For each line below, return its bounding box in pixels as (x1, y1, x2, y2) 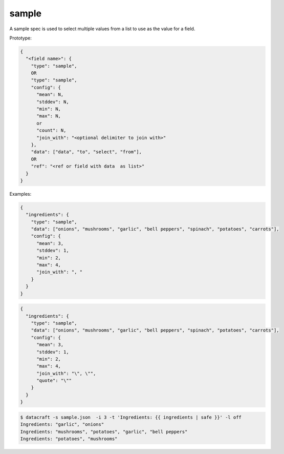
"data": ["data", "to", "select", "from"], (31, 149, 142, 155)
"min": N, (36, 106, 61, 112)
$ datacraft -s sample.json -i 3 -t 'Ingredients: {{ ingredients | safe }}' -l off (20, 414, 242, 420)
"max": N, (36, 113, 61, 119)
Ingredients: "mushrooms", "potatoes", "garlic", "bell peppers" (20, 428, 188, 435)
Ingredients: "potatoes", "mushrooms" (20, 436, 118, 442)
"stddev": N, (36, 99, 69, 105)
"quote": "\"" (36, 378, 72, 384)
